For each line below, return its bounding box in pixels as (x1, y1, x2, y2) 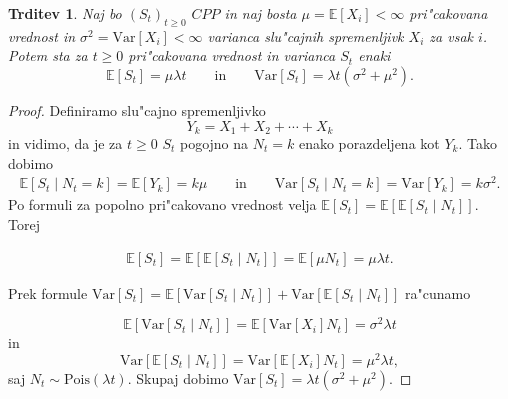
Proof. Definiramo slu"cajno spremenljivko (8, 99, 266, 120)
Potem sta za (8, 45, 88, 66)
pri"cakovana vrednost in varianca (128, 45, 336, 66)
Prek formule (8, 282, 88, 303)
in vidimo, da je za (8, 133, 123, 154)
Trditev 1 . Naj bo (8, 3, 122, 23)
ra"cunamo (404, 282, 471, 303)
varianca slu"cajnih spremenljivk (207, 25, 404, 46)
